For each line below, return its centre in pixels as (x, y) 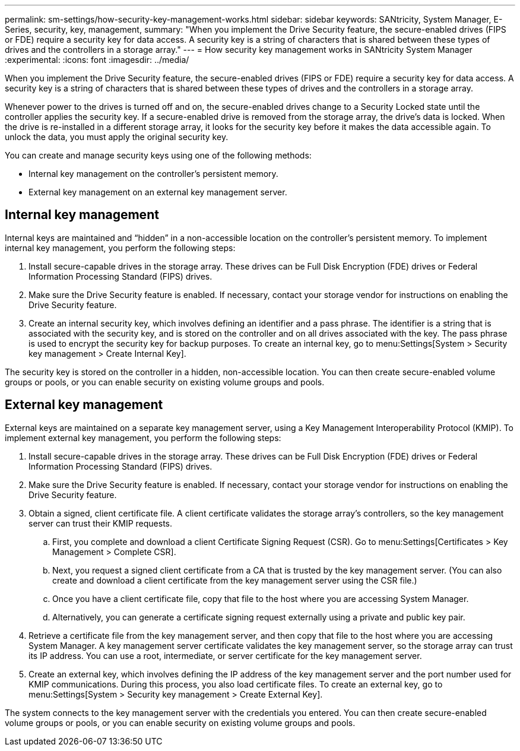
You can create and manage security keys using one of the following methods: (158, 155)
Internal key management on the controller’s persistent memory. (153, 174)
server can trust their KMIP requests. (101, 523)
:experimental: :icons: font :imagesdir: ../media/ (97, 60)
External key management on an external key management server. (158, 192)
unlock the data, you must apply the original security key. (117, 137)
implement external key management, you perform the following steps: (143, 438)
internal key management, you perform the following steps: (120, 248)
